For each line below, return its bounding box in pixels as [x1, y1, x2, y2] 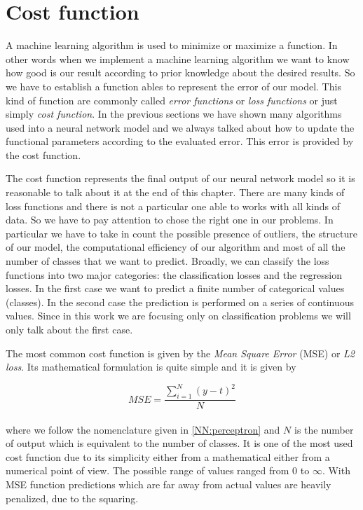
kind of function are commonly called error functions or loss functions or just [6, 92, 338, 107]
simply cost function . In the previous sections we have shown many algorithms [6, 106, 342, 121]
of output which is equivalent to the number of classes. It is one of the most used [6, 436, 353, 450]
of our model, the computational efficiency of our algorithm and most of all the [6, 240, 345, 254]
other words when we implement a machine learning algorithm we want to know [6, 51, 350, 66]
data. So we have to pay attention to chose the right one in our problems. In [6, 212, 334, 227]
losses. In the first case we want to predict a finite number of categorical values [6, 281, 345, 296]
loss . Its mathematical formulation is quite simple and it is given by [6, 359, 296, 374]
